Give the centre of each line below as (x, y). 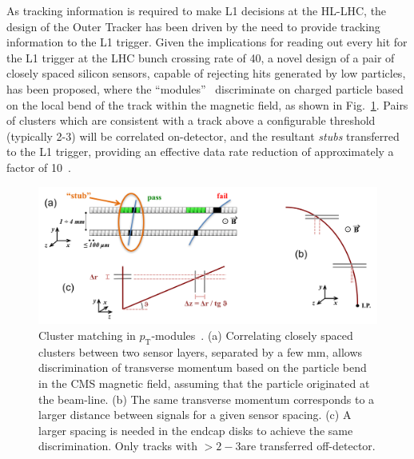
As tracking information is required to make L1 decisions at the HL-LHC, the (197, 10)
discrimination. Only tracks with (118, 446)
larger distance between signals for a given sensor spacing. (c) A (195, 415)
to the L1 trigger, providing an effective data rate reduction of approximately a (200, 152)
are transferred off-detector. (308, 446)
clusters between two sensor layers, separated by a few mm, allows (201, 351)
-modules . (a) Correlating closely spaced (252, 335)
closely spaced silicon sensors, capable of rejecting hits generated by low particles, (206, 73)
